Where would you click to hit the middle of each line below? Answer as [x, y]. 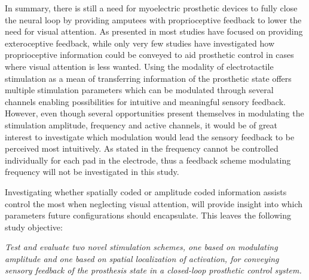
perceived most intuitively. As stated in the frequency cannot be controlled [142, 148]
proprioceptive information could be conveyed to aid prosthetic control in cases [149, 55]
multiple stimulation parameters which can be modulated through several [139, 90]
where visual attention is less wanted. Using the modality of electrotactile [139, 66]
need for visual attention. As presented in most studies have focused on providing [154, 31]
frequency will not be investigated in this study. [92, 172]
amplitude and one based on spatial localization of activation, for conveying [142, 258]
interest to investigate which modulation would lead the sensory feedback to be [150, 136]
